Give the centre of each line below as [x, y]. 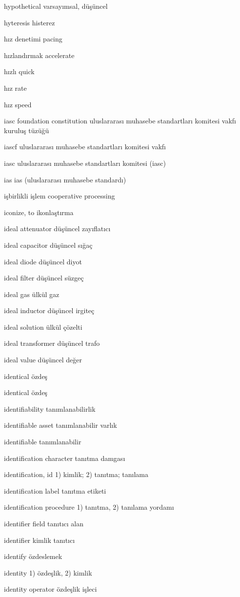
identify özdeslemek [33, 556]
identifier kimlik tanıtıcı [40, 540]
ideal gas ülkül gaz [32, 294]
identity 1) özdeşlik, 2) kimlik [48, 572]
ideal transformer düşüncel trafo [52, 343]
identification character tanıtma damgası [65, 458]
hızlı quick [19, 71]
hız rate [15, 88]
